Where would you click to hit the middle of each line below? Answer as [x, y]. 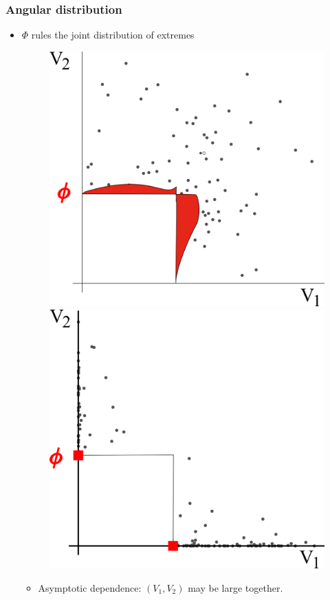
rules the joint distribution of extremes [113, 35]
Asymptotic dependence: [90, 587]
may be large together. [235, 587]
